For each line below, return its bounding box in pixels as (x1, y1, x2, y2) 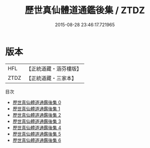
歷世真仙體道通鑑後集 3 (12, 118, 62, 124)
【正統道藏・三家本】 (26, 74, 77, 81)
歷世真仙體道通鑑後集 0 (12, 99, 62, 105)
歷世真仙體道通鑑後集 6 (12, 137, 62, 143)
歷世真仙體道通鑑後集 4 (12, 124, 62, 130)
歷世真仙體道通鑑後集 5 (12, 131, 62, 137)
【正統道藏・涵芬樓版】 (26, 65, 82, 72)
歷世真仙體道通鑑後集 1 (12, 106, 61, 112)
